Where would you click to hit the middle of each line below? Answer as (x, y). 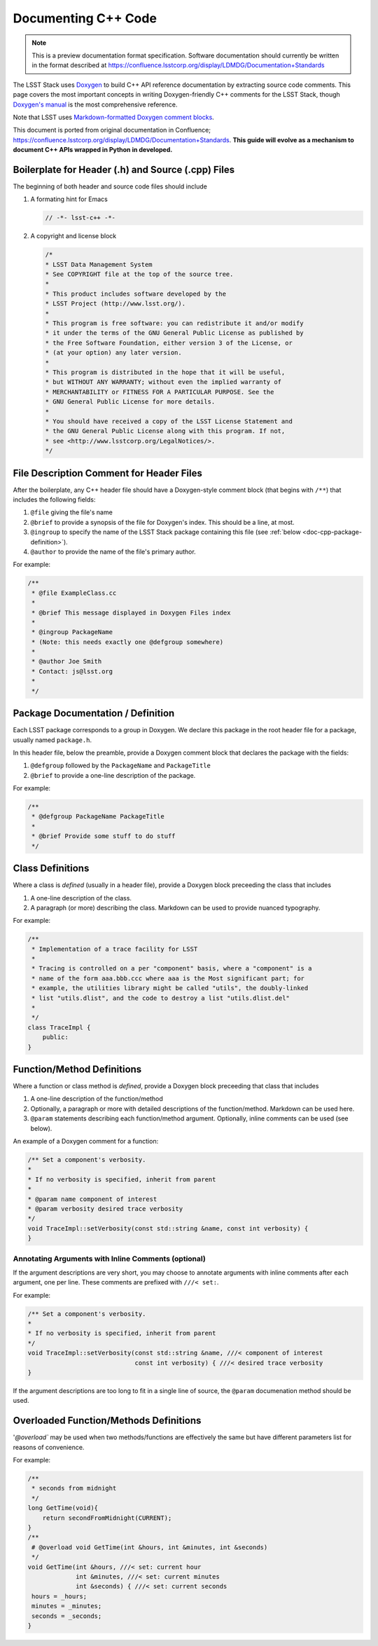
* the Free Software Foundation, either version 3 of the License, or (169, 343)
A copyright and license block (73, 236)
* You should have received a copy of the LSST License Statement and (169, 421)
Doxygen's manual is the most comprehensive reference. (95, 104)
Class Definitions (51, 869)
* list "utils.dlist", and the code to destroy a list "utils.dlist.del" (161, 998)
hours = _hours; (59, 1596)
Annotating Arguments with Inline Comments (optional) (109, 1258)
